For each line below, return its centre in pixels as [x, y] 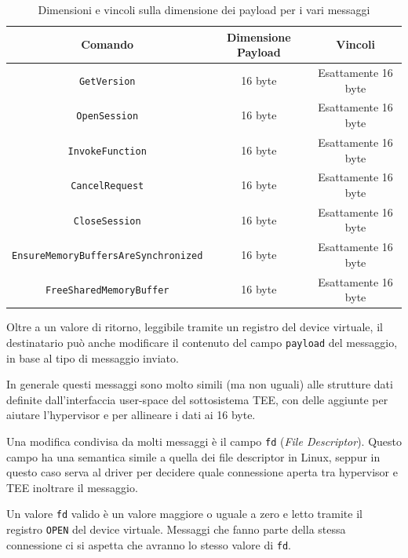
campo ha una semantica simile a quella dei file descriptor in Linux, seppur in [193, 456]
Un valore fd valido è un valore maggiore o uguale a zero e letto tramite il [184, 514]
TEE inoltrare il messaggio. [72, 487]
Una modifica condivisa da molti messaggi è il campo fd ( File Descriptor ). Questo [204, 441]
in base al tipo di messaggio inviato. [93, 357]
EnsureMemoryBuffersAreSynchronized [107, 255]
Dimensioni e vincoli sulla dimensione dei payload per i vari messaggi [204, 9]
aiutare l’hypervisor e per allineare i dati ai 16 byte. [131, 415]
